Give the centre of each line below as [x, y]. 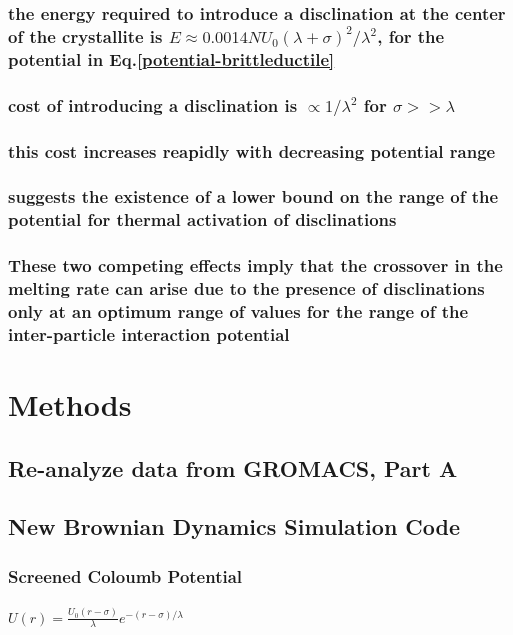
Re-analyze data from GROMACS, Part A [233, 467]
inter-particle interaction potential [149, 333]
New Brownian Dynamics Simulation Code [234, 526]
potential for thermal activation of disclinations [202, 219]
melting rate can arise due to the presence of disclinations [246, 288]
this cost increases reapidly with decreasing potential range [252, 150]
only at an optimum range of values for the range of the [238, 311]
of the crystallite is [85, 35]
